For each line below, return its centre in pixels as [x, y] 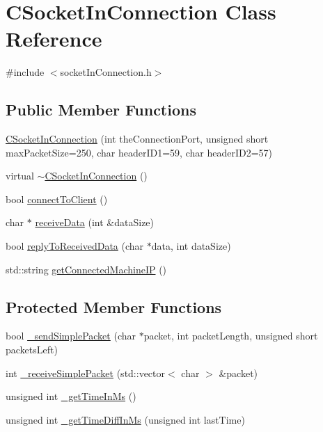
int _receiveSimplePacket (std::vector [86, 373]
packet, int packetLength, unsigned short [231, 336]
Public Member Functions [101, 110]
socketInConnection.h [106, 72]
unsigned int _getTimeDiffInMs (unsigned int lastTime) [125, 419]
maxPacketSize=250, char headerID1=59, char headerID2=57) [139, 152]
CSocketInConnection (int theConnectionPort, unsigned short [137, 139]
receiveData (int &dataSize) [95, 222]
